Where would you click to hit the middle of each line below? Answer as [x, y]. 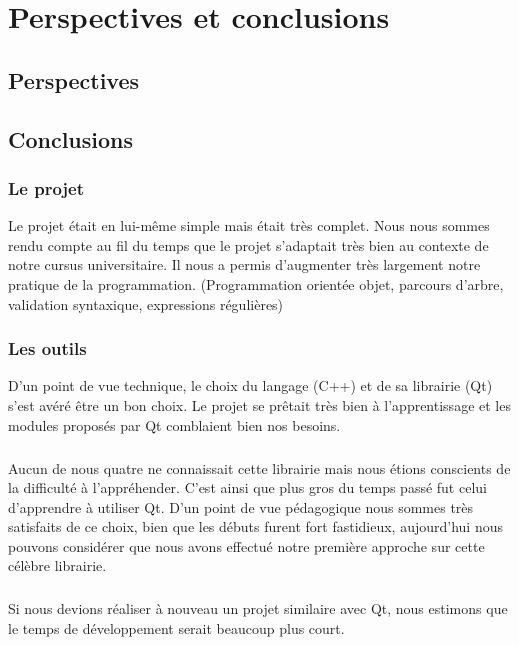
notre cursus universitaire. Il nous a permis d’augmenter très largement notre [244, 264]
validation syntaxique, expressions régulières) [146, 303]
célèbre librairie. [57, 565]
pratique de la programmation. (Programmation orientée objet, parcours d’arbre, [256, 283]
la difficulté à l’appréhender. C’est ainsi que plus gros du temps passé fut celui [247, 487]
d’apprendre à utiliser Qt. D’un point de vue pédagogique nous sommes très [241, 506]
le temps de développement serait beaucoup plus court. [176, 628]
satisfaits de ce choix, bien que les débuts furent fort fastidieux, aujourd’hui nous [255, 526]
